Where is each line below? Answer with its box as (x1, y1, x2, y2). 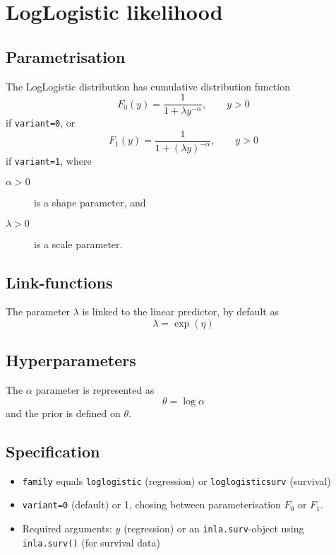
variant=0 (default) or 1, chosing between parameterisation (22, 497, 281, 512)
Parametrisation (6, 45, 126, 67)
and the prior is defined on (6, 405, 121, 420)
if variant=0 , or (6, 115, 76, 130)
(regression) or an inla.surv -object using (124, 520, 304, 535)
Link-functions (6, 271, 113, 293)
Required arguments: (22, 520, 112, 535)
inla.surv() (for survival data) (22, 534, 160, 549)
